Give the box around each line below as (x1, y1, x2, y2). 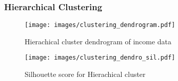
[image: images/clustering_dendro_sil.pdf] (25, 54, 175, 62)
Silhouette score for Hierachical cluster (25, 69, 146, 79)
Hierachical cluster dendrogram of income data (25, 36, 172, 46)
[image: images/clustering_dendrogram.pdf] (25, 21, 175, 29)
